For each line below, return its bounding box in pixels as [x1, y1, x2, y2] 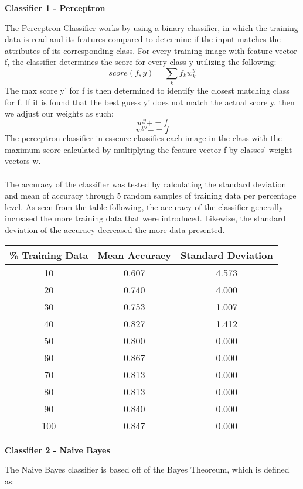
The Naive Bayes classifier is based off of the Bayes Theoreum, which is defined [5, 463, 290, 476]
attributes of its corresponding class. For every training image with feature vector [5, 44, 297, 56]
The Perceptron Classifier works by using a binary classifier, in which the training [5, 21, 298, 33]
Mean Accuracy [97, 248, 171, 262]
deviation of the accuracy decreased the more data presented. [5, 223, 225, 235]
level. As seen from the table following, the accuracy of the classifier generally [5, 200, 284, 213]
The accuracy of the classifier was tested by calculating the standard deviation [5, 177, 287, 190]
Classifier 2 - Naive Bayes [5, 443, 110, 456]
